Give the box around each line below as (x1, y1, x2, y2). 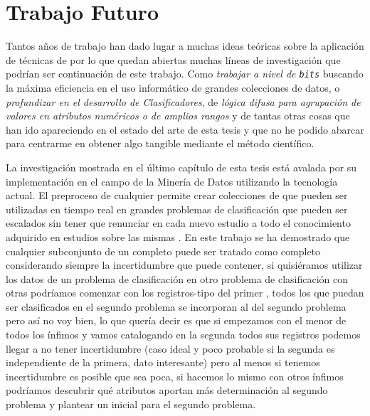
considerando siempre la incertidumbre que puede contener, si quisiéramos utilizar (6, 257, 363, 272)
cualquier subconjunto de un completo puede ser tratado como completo (6, 243, 321, 258)
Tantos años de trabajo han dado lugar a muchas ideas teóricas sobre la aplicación (6, 38, 364, 53)
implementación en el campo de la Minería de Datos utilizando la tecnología (6, 174, 338, 188)
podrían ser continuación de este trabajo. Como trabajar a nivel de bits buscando (6, 66, 364, 81)
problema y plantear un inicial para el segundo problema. (6, 397, 256, 412)
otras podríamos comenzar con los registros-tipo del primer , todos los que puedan (6, 285, 364, 300)
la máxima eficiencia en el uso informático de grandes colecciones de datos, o (6, 80, 340, 95)
